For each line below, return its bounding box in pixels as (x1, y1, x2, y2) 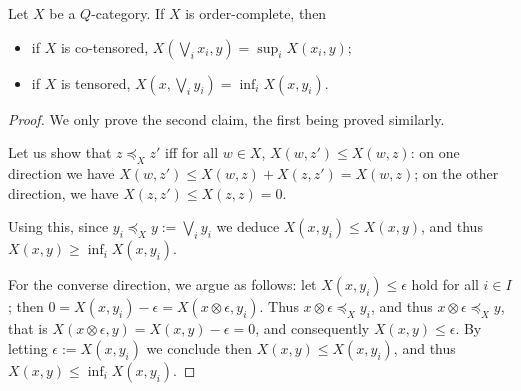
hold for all (411, 274, 479, 295)
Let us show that (8, 142, 112, 163)
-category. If (91, 3, 165, 23)
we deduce (216, 216, 280, 237)
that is (8, 318, 48, 339)
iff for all (165, 142, 219, 163)
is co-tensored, (60, 36, 149, 57)
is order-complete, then (185, 3, 327, 23)
